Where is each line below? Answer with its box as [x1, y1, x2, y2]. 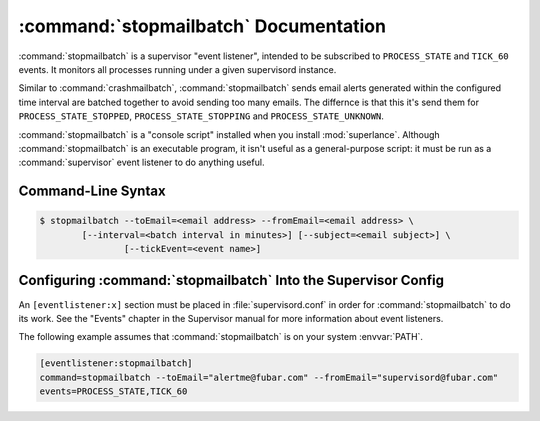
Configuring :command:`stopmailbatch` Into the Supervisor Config [18, 272, 445, 289]
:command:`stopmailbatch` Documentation [18, 15, 387, 37]
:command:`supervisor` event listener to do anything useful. [18, 156, 265, 169]
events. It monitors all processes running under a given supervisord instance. [18, 63, 337, 75]
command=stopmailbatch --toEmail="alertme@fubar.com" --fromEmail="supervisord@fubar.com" [39, 371, 499, 383]
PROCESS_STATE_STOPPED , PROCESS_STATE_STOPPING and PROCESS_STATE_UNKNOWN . [18, 110, 385, 122]
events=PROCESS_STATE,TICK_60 [39, 386, 188, 397]
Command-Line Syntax [18, 183, 166, 200]
